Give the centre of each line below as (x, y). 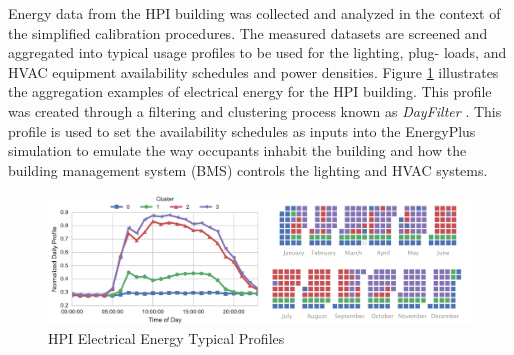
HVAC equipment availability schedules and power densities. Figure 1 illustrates (253, 71)
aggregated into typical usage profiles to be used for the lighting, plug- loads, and (257, 52)
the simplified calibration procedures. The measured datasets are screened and (248, 32)
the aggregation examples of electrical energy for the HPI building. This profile (250, 91)
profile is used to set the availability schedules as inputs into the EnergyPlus (242, 130)
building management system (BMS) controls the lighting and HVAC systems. (248, 169)
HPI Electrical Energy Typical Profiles (166, 337)
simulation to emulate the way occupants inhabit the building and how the (237, 150)
